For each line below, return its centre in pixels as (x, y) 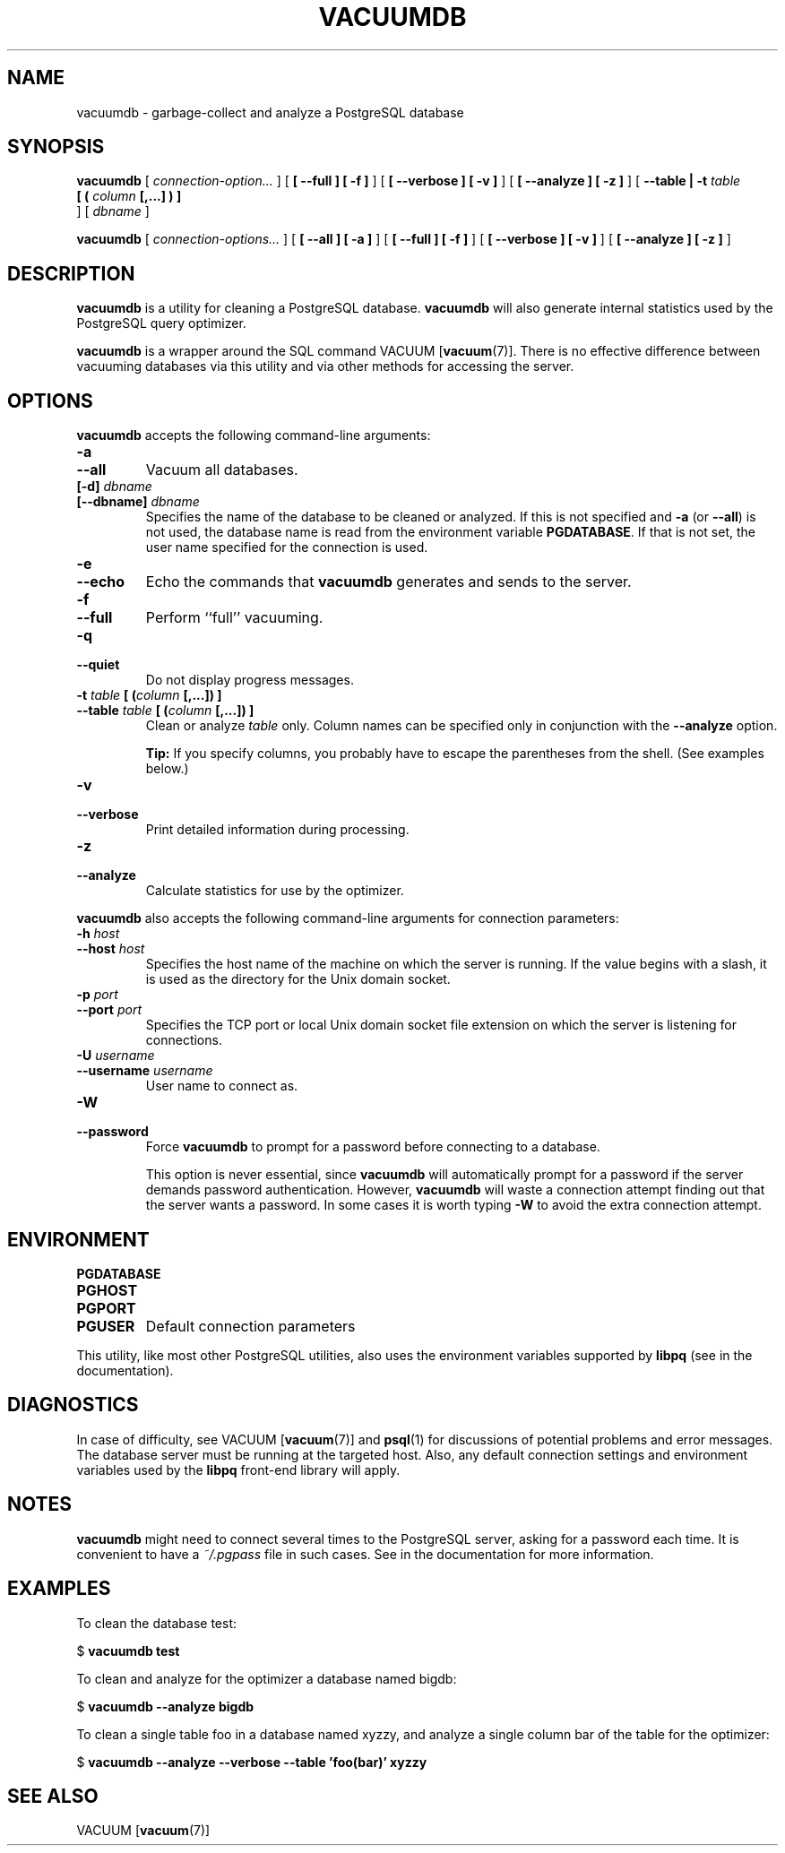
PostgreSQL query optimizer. (161, 323)
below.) (167, 769)
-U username (116, 1056)
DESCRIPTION (71, 273)
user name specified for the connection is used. (287, 547)
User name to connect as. (222, 1086)
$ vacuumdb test (128, 1650)
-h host (98, 934)
